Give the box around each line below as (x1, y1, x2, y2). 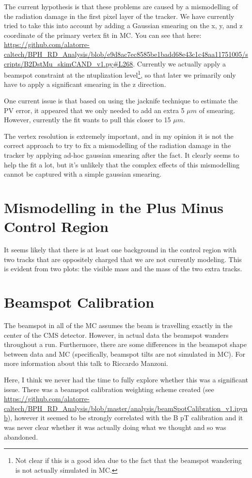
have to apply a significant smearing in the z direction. (4, 79, 166, 89)
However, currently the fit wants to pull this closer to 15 (4, 115, 171, 125)
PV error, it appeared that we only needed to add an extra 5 (4, 105, 185, 115)
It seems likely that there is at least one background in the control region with (4, 245, 236, 255)
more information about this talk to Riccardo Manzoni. (4, 358, 168, 368)
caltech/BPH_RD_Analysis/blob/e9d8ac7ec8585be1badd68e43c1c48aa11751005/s (4, 49, 248, 59)
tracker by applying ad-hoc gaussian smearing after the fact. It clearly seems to (4, 149, 239, 160)
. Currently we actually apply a (133, 58, 226, 68)
